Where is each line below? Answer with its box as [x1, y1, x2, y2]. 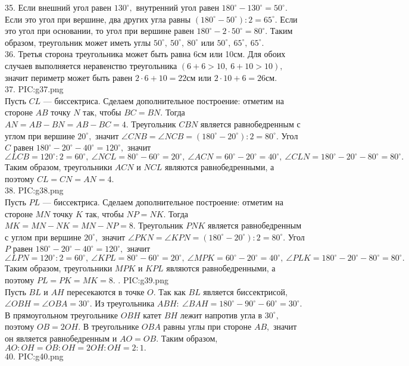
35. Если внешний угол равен [5, 1, 112, 13]
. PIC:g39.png [118, 274, 168, 286]
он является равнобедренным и [5, 332, 117, 345]
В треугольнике [83, 320, 139, 333]
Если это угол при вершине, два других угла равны [5, 12, 191, 25]
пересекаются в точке [67, 285, 145, 298]
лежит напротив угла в [180, 308, 263, 321]
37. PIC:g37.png [5, 83, 64, 95]
